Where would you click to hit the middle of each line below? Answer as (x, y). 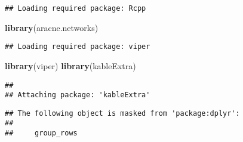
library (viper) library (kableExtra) (70, 65)
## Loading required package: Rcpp (76, 8)
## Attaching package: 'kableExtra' (78, 95)
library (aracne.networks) (52, 27)
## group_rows (41, 133)
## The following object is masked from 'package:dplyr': (122, 113)
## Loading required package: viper (78, 47)
